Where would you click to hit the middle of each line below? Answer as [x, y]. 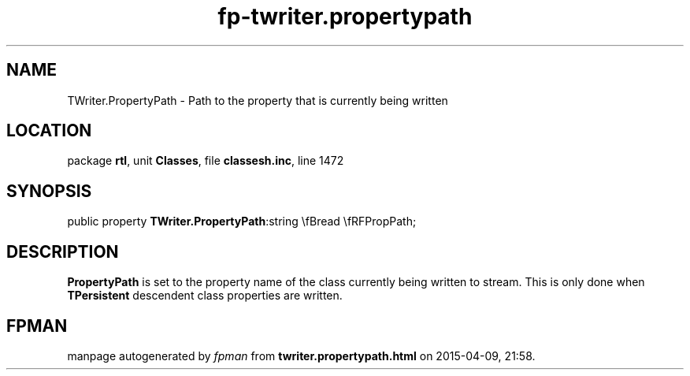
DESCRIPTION [63, 251]
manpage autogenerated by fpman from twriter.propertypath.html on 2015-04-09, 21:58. [301, 356]
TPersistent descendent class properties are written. [205, 296]
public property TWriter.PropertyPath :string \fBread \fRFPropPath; [242, 222]
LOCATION [49, 131]
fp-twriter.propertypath [345, 17]
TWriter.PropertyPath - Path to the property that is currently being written [258, 100]
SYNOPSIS [49, 191]
